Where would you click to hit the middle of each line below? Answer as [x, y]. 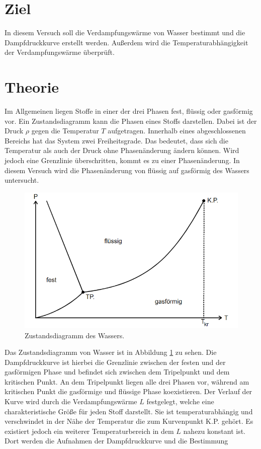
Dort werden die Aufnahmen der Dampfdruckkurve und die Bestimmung [116, 441]
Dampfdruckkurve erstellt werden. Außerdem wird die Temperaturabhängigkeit [126, 42]
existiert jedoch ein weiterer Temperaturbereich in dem [89, 431]
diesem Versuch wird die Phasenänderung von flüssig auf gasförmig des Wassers [127, 170]
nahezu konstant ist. [214, 431]
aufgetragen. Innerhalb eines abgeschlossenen [177, 131]
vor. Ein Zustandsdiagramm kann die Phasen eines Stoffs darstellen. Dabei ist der [131, 121]
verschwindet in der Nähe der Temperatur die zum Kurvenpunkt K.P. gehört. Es [129, 421]
